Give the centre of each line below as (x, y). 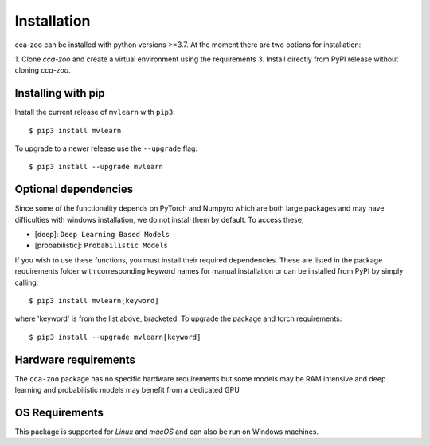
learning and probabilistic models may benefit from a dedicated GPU (127, 390)
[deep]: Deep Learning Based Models (102, 235)
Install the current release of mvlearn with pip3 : (95, 112)
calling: (27, 282)
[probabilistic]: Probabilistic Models (102, 245)
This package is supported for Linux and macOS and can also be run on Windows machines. (166, 432)
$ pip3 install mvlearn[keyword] (94, 301)
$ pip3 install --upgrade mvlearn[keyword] (115, 337)
